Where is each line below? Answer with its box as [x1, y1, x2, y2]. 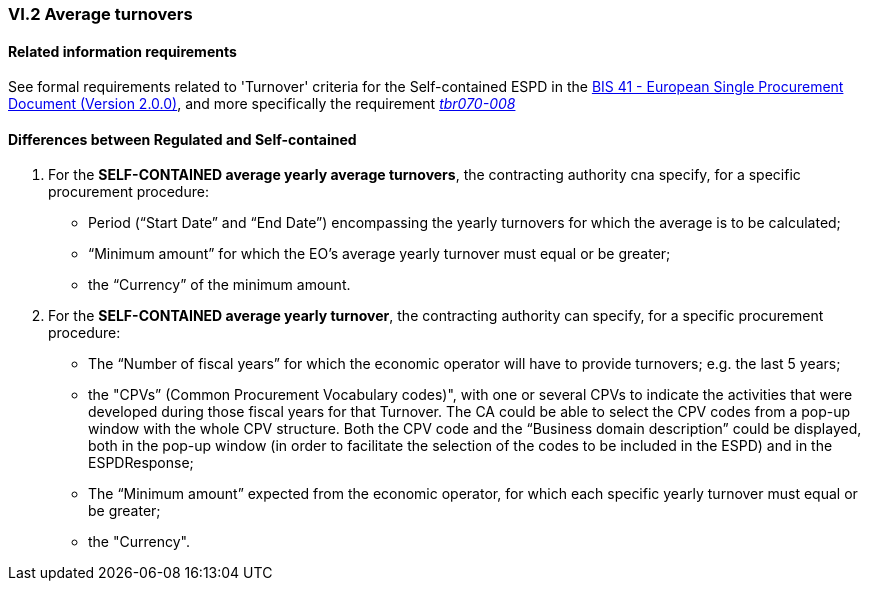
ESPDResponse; [88, 454, 194, 472]
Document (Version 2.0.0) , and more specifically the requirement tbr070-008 [8, 95, 516, 113]
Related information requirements [8, 42, 237, 60]
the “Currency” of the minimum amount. [88, 276, 351, 294]
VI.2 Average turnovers [8, 4, 193, 24]
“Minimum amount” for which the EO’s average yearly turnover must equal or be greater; [88, 245, 671, 263]
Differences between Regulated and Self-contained [8, 130, 357, 148]
